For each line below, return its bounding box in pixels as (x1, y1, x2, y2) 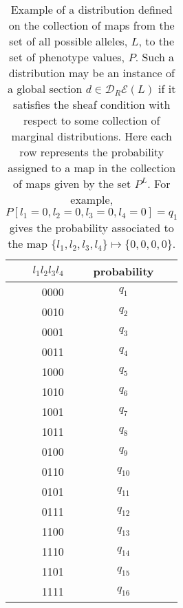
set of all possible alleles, (9, 33, 128, 49)
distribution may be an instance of (8, 65, 175, 81)
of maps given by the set (12, 176, 131, 191)
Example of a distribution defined (10, 1, 173, 17)
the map (8, 235, 47, 252)
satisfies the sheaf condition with (13, 96, 171, 112)
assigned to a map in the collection (8, 160, 176, 176)
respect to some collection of (23, 112, 160, 128)
